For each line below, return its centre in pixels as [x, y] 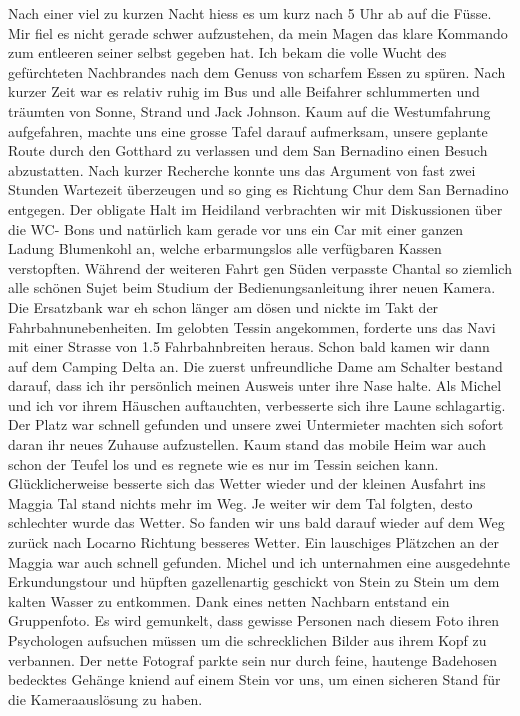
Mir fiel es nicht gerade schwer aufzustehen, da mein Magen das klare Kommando [258, 32]
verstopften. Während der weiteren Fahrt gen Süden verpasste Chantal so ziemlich [260, 267]
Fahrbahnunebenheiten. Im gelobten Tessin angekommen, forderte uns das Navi [252, 326]
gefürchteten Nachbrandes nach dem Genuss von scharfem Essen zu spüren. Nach [257, 71]
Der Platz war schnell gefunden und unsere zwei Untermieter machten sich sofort [256, 424]
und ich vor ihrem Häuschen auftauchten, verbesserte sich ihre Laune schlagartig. [257, 404]
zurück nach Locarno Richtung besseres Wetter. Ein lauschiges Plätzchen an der [253, 542]
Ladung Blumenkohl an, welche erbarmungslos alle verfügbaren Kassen [225, 248]
